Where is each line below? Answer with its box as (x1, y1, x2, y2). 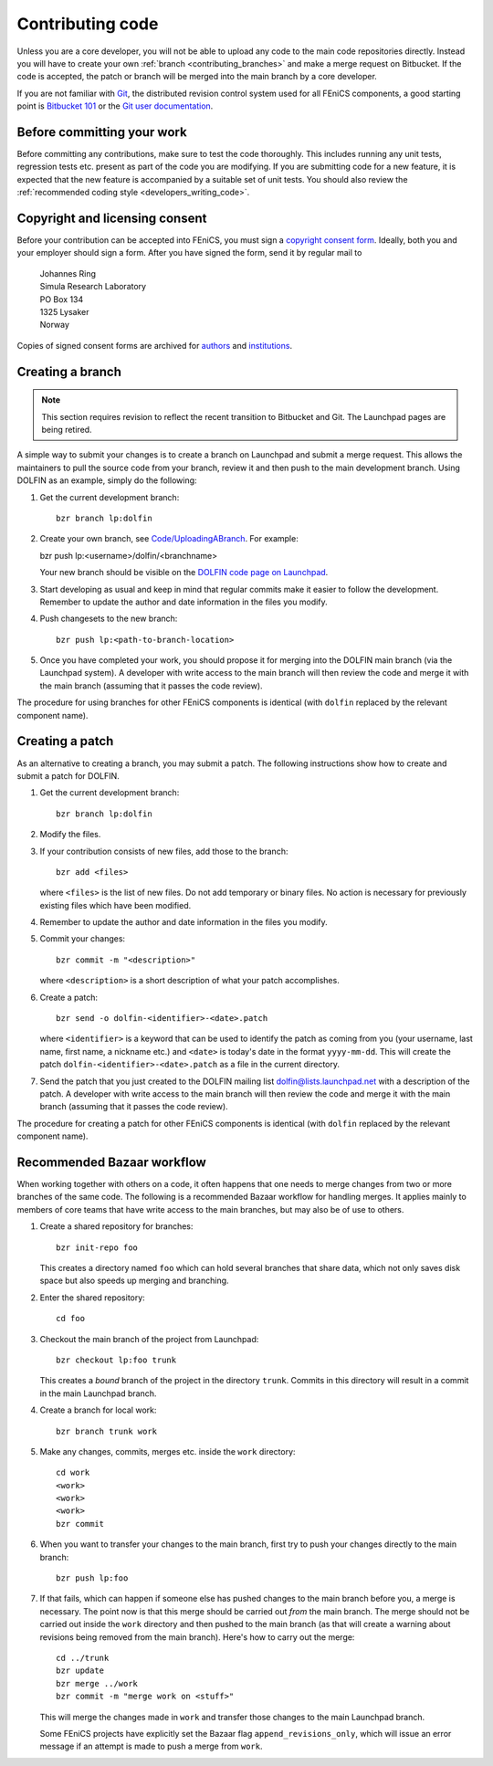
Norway (39, 320, 70, 331)
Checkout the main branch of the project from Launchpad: (39, 1333, 259, 1344)
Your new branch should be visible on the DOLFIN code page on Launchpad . (39, 567, 329, 578)
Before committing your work (16, 124, 187, 140)
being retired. (41, 425, 92, 436)
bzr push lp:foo (56, 1573, 129, 1583)
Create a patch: (39, 992, 99, 1003)
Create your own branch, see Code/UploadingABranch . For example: (39, 533, 299, 544)
